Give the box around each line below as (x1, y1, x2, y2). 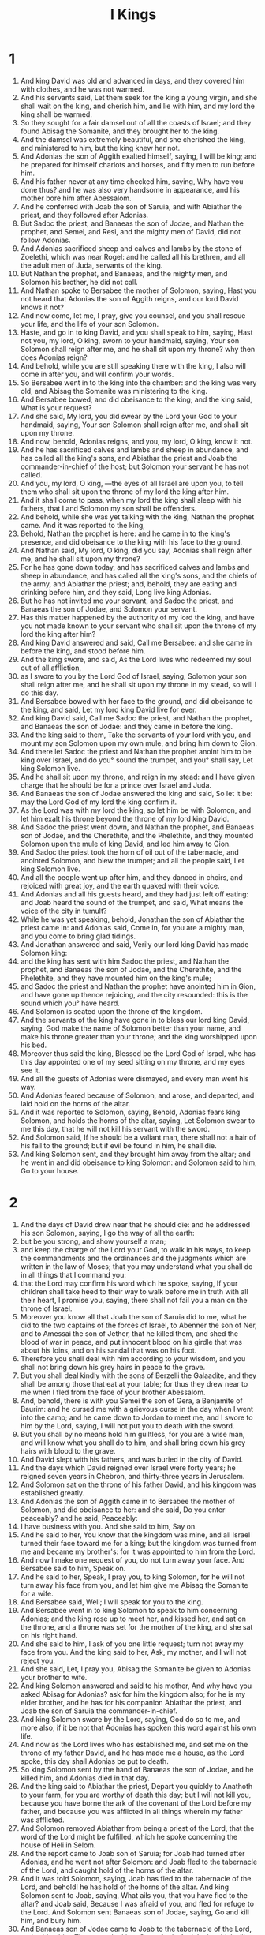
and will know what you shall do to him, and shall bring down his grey (20, 1438, 246, 1447)
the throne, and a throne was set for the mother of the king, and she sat (20, 1622, 253, 1631)
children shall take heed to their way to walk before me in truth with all (20, 1286, 248, 1296)
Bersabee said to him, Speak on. (20, 1563, 126, 1573)
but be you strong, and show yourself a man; (20, 1237, 166, 1246)
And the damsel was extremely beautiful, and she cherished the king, (20, 134, 246, 144)
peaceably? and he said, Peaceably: (20, 1513, 139, 1522)
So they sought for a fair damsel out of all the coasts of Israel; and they (20, 118, 252, 127)
